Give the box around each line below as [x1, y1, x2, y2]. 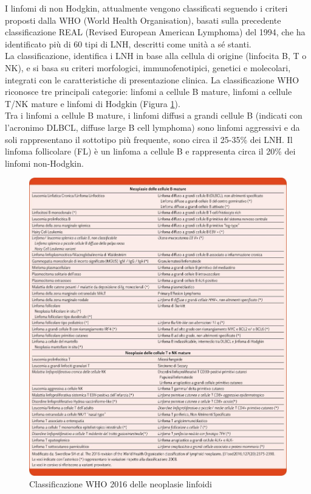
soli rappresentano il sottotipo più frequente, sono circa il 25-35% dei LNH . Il [5, 133, 293, 145]
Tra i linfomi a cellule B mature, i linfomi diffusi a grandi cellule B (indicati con [5, 109, 302, 122]
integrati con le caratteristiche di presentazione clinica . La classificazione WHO [5, 73, 299, 86]
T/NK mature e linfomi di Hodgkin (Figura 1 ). [5, 97, 180, 110]
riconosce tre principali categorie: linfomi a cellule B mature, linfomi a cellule [5, 85, 292, 98]
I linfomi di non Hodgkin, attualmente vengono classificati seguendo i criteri [5, 2, 288, 14]
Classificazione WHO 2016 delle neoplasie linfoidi [29, 478, 212, 490]
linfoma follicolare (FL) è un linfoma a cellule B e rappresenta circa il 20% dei [5, 145, 296, 158]
